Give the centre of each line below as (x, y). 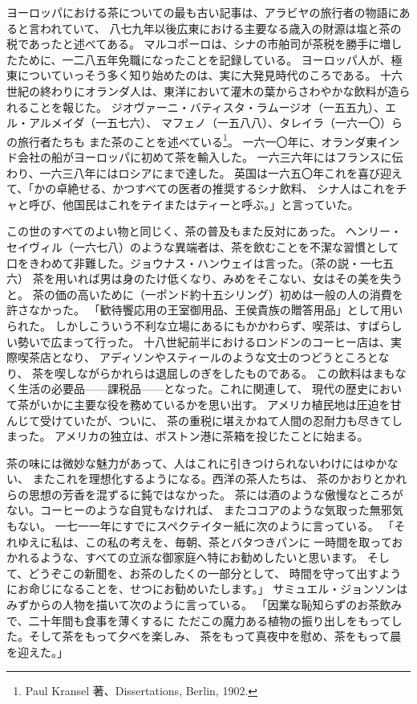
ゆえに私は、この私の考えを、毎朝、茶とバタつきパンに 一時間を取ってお (210, 541)
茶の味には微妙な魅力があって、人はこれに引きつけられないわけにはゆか (197, 463)
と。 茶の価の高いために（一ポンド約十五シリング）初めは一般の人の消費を (205, 294)
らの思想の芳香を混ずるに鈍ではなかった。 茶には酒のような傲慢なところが (205, 494)
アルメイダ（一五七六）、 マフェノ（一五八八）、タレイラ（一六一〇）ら (215, 123)
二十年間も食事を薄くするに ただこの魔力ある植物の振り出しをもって (210, 620)
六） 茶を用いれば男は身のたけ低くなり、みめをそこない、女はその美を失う (205, 278)
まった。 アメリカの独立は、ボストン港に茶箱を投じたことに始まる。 (188, 436)
